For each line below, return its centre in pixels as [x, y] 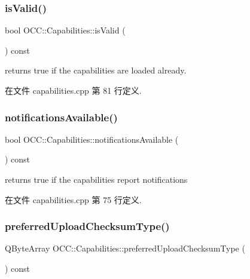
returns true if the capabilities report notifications [96, 179]
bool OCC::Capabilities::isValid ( [65, 30]
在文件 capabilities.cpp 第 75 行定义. [73, 199]
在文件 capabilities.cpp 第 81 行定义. [73, 90]
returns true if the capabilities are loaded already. [96, 70]
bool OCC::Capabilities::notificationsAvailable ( [92, 139]
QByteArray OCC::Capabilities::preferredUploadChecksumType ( [125, 248]
